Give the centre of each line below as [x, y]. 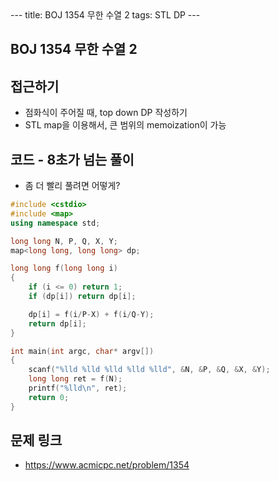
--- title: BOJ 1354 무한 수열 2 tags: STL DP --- [105, 15]
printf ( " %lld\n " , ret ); [78, 388]
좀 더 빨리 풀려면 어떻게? [72, 186]
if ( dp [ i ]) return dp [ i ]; [82, 297]
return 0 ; [49, 397]
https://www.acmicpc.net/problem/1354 [107, 465]
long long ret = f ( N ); [75, 379]
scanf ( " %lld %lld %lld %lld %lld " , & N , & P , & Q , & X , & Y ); [149, 370]
